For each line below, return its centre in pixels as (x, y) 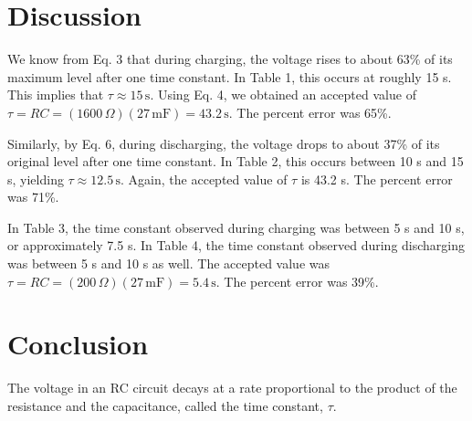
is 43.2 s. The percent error (377, 179)
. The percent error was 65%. (310, 112)
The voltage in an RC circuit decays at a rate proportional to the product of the (232, 388)
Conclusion (78, 344)
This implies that (56, 95)
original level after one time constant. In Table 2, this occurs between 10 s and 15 (236, 161)
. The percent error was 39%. (297, 281)
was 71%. (33, 197)
